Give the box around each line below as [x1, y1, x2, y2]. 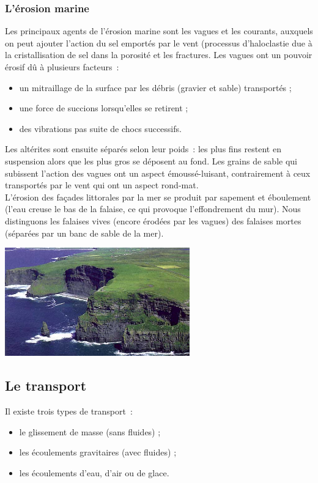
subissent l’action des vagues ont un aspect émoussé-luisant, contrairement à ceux [5, 166, 311, 179]
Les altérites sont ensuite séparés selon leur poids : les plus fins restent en [5, 142, 281, 155]
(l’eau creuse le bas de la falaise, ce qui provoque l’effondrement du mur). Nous [5, 202, 301, 215]
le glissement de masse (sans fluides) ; [19, 425, 161, 438]
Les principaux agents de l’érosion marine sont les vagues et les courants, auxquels [5, 24, 313, 37]
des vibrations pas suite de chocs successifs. [19, 122, 182, 135]
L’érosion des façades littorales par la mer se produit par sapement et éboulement [5, 190, 311, 203]
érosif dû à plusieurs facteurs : [5, 61, 119, 73]
